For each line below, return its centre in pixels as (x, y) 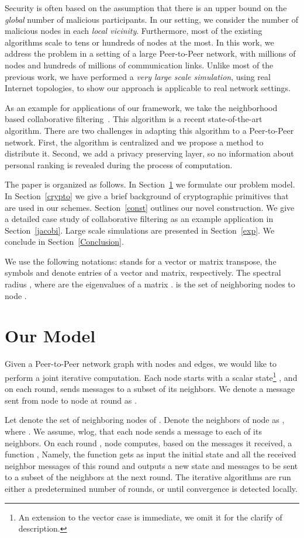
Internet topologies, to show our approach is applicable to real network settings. (148, 88)
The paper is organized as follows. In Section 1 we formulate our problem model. (150, 184)
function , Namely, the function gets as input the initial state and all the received (151, 454)
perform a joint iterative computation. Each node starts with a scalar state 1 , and (151, 376)
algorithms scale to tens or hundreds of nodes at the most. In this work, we (139, 42)
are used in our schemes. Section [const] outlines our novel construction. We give (150, 207)
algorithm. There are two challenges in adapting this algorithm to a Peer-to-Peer (149, 130)
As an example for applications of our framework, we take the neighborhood (141, 107)
